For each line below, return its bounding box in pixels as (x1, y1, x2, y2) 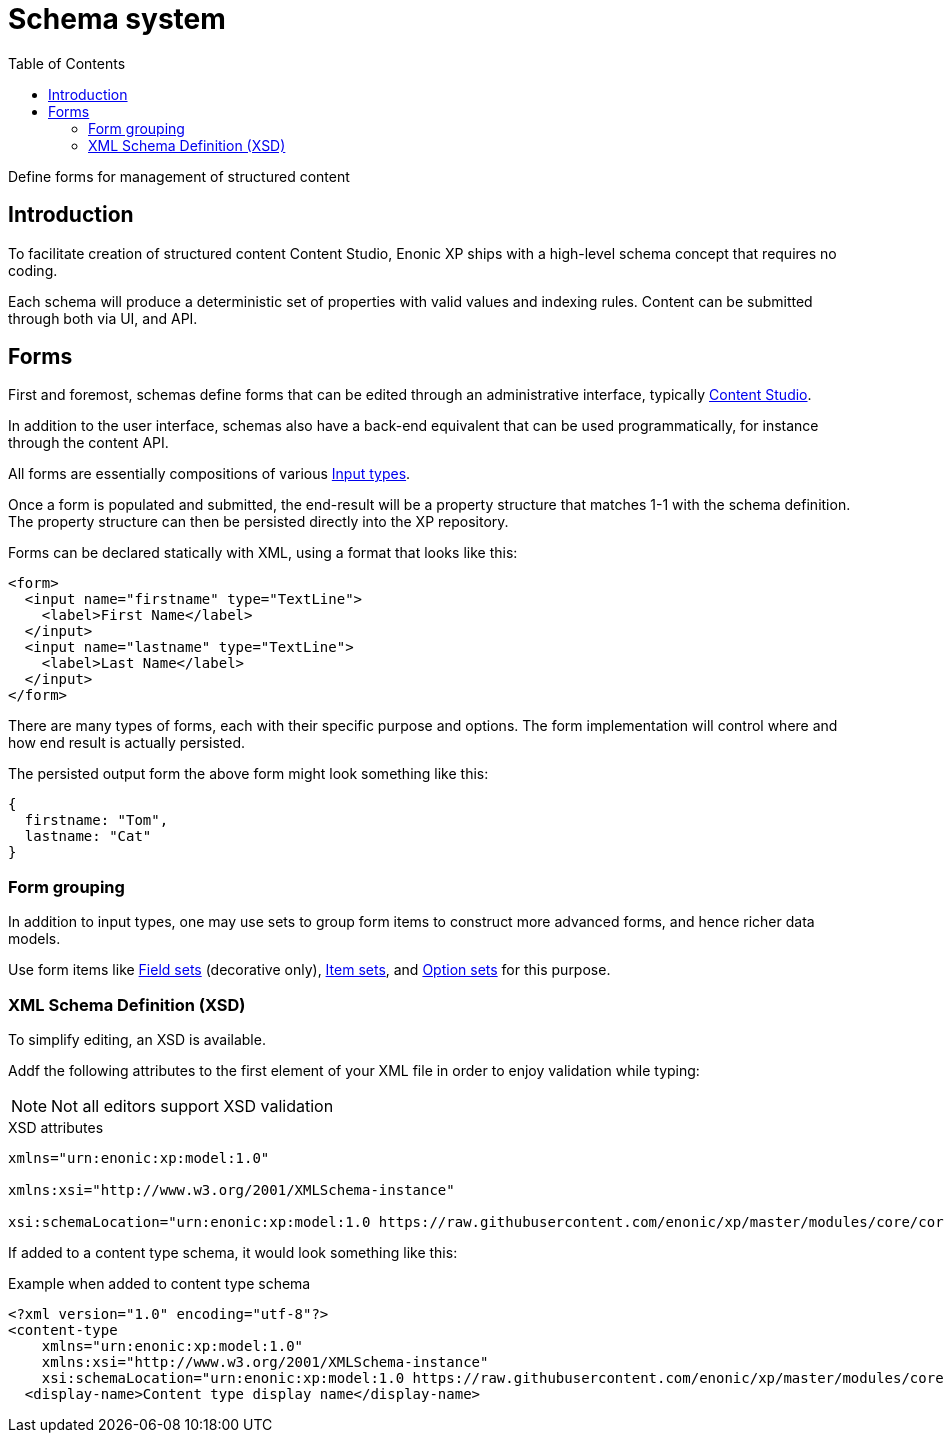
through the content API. (8, 434, 169, 452)
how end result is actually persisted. (8, 734, 246, 752)
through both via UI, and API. (8, 309, 198, 327)
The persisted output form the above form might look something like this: (8, 765, 489, 783)
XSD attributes (8, 1118, 104, 1136)
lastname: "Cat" (24, 828, 152, 845)
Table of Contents (8, 54, 126, 72)
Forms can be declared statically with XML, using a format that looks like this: (8, 544, 518, 562)
